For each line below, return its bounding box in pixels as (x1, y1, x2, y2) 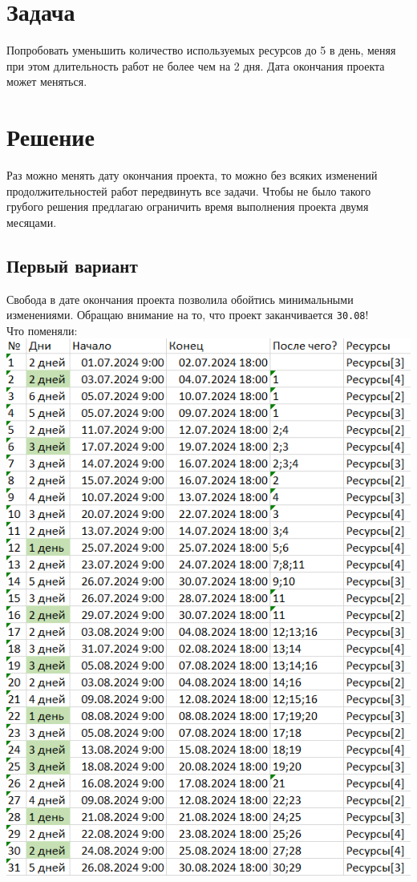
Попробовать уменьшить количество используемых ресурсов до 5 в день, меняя (6, 42, 396, 59)
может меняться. (6, 73, 87, 90)
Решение (6, 120, 95, 153)
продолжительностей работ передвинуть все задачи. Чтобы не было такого (6, 182, 371, 199)
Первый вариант (6, 253, 138, 277)
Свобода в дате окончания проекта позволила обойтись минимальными (6, 290, 354, 307)
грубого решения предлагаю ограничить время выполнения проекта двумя (6, 198, 369, 215)
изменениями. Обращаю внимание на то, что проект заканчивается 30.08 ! (6, 306, 369, 323)
